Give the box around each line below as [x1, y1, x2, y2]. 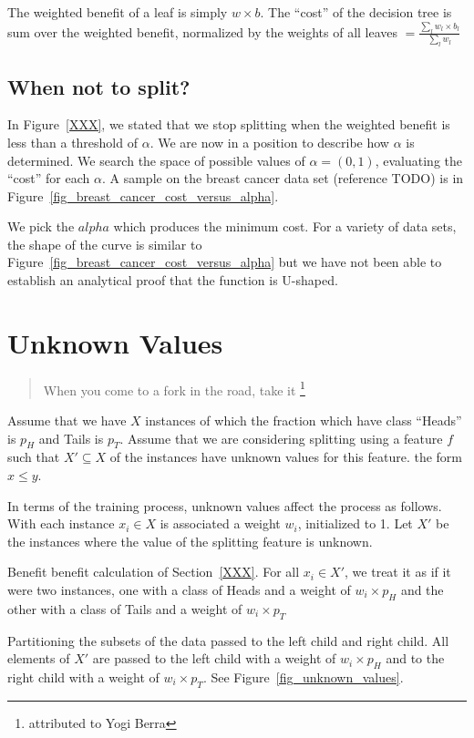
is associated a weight [160, 514, 281, 533]
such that [7, 447, 60, 466]
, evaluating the [375, 150, 462, 169]
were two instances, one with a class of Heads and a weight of [7, 580, 351, 599]
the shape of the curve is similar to [7, 234, 202, 253]
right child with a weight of [7, 667, 160, 686]
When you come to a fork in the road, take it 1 [43, 377, 305, 399]
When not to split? [7, 72, 191, 100]
